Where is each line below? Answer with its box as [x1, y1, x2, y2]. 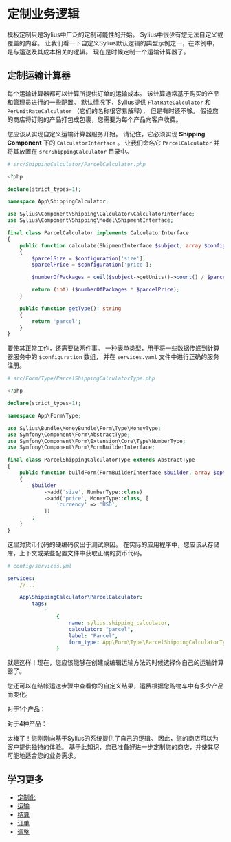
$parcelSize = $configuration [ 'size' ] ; [32, 255, 146, 262]
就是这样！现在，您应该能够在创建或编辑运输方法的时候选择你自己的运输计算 [7, 659, 224, 667]
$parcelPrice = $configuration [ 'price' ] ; [32, 261, 153, 269]
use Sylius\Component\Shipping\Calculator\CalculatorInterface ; [7, 211, 195, 218]
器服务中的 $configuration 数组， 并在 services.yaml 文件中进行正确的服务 [7, 353, 219, 361]
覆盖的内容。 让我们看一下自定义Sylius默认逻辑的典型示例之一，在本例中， [7, 39, 219, 47]
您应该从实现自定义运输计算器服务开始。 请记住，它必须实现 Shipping [7, 130, 206, 138]
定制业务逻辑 [7, 6, 80, 22]
